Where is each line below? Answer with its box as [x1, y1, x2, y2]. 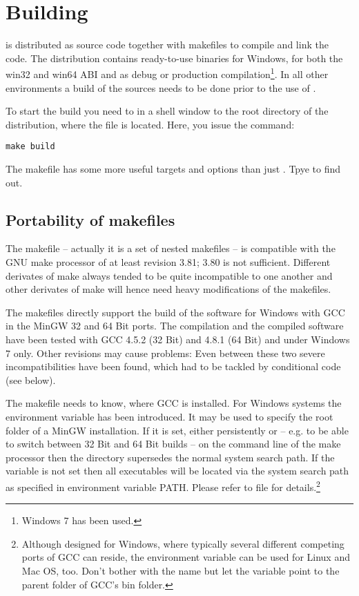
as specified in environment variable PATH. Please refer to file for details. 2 [6, 477, 320, 494]
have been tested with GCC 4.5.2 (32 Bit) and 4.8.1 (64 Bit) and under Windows [6, 331, 350, 346]
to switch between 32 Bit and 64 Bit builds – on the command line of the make [6, 436, 341, 451]
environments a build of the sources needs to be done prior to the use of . [6, 80, 316, 95]
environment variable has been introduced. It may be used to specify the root [6, 409, 333, 423]
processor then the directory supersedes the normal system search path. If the [6, 450, 335, 464]
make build [6, 142, 55, 152]
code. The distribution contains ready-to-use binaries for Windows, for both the [6, 50, 343, 65]
